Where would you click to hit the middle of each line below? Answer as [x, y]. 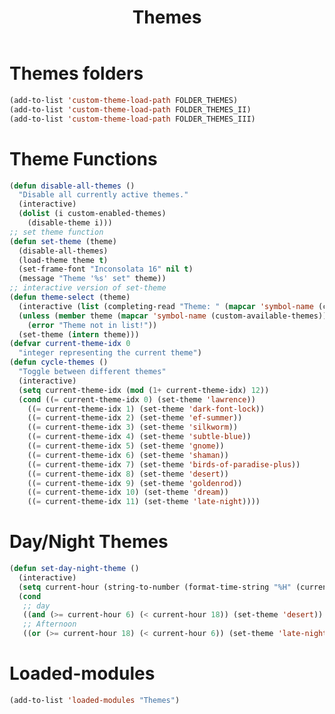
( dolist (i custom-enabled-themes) [92, 214]
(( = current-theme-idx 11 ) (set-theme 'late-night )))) [144, 502]
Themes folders [76, 73]
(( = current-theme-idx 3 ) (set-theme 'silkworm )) [133, 427]
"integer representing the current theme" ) [110, 353]
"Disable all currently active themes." [103, 195]
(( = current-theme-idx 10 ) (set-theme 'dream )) [128, 492]
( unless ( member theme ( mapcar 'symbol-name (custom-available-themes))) [175, 316]
